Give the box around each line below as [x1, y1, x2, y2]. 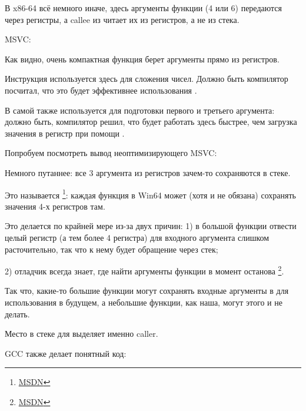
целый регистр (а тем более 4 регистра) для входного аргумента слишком [5, 231, 270, 243]
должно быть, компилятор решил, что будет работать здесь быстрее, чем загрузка [5, 115, 297, 128]
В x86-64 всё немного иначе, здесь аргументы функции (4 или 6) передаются [5, 2, 282, 14]
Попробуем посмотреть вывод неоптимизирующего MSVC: [5, 147, 217, 159]
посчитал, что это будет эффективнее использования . [5, 84, 197, 96]
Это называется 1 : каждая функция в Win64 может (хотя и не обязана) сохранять [5, 187, 296, 201]
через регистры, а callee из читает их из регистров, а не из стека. [5, 13, 240, 25]
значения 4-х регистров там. [5, 200, 105, 212]
